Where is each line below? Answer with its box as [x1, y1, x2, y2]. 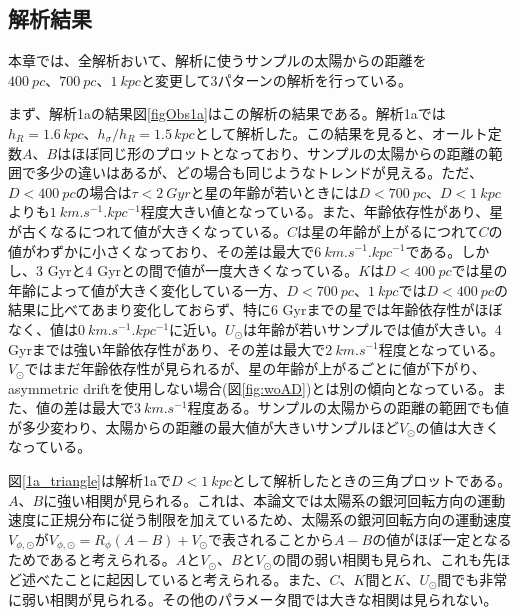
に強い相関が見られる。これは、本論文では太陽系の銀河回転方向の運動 [43, 489, 506, 510]
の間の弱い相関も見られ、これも [272, 549, 483, 570]
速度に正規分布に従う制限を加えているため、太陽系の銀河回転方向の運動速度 [8, 509, 512, 530]
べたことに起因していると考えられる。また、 [35, 568, 330, 589]
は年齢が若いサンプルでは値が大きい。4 [243, 318, 502, 339]
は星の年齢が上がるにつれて [296, 220, 479, 241]
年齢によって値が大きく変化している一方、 [8, 279, 287, 300]
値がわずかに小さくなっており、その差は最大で [8, 240, 315, 261]
